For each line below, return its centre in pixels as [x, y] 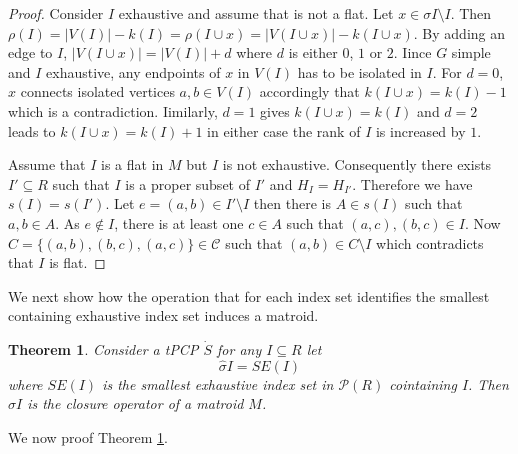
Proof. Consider [56, 13]
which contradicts [430, 242]
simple [471, 52]
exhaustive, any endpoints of [133, 71]
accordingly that [309, 91]
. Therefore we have [412, 183]
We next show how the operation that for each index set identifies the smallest [249, 295]
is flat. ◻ [77, 262]
